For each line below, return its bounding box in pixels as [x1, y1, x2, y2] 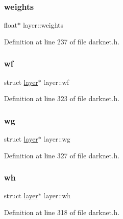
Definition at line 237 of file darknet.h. [4, 36, 120, 46]
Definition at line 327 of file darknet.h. [4, 150, 120, 160]
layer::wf [44, 76, 69, 87]
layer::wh [44, 190, 71, 201]
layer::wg [44, 134, 71, 144]
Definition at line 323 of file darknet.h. [4, 93, 120, 104]
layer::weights [23, 20, 64, 30]
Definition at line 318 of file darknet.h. [4, 207, 120, 218]
